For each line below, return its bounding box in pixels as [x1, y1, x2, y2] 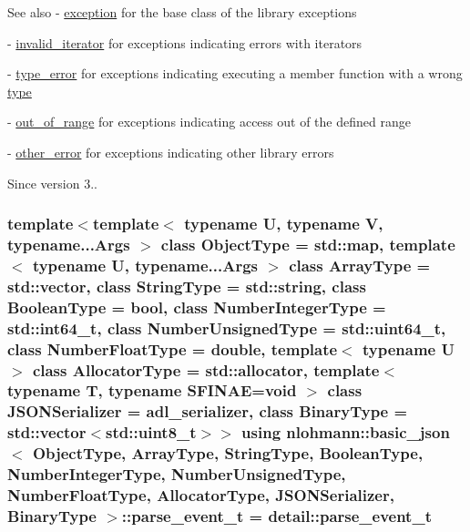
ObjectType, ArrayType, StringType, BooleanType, [32, 442, 424, 465]
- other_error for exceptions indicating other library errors [7, 142, 334, 161]
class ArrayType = [289, 253, 431, 276]
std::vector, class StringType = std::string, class [7, 274, 366, 297]
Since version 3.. [7, 173, 97, 192]
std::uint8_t [106, 421, 197, 444]
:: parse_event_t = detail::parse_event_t [121, 504, 432, 527]
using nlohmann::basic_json [241, 421, 450, 444]
